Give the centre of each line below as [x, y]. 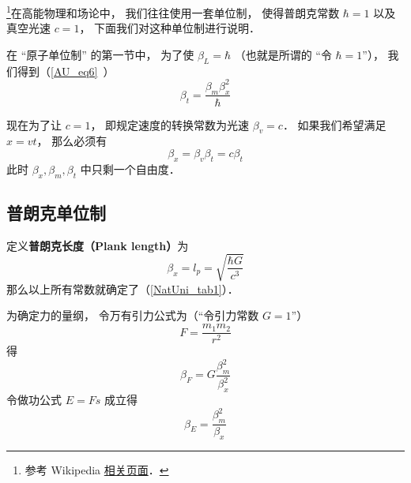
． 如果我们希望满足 [334, 124]
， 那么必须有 [72, 141]
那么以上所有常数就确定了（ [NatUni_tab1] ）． [123, 288]
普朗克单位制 [56, 212]
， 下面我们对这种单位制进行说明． [170, 28]
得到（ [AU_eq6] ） [66, 71]
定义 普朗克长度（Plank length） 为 [98, 245]
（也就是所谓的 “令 [283, 54]
